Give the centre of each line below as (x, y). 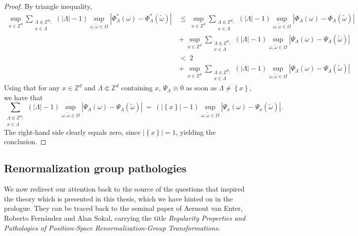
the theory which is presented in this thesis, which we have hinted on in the (118, 198)
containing (137, 88)
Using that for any (32, 88)
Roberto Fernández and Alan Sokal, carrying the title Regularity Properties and (125, 217)
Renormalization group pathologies (95, 168)
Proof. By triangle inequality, (48, 6)
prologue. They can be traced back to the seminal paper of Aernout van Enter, (123, 208)
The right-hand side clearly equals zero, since (72, 132)
